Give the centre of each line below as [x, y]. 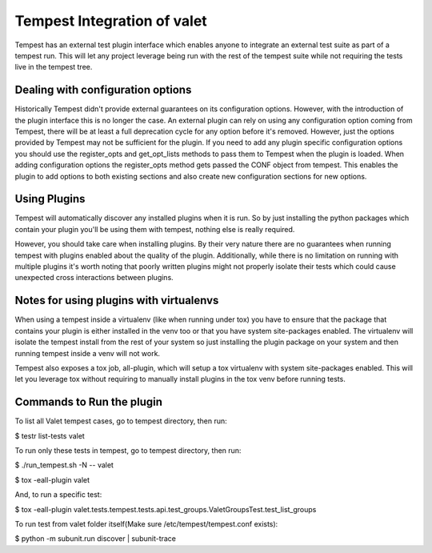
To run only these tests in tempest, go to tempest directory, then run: [128, 450]
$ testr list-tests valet [50, 435]
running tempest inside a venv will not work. [87, 353]
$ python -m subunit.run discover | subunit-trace [95, 539]
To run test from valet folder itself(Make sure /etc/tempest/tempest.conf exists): [146, 523]
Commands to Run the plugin [89, 402]
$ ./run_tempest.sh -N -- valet [64, 465]
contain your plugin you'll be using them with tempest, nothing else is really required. [155, 229]
